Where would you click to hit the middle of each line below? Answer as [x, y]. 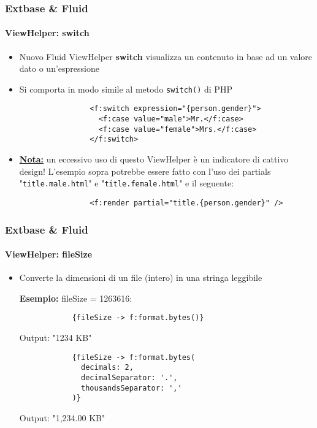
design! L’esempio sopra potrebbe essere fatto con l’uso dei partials [145, 171]
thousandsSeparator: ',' [132, 388]
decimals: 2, [107, 368]
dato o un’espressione [59, 68]
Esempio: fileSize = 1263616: [76, 298]
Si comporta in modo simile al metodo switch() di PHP [126, 89]
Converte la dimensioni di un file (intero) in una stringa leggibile [141, 277]
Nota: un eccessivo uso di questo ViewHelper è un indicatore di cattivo [154, 159]
